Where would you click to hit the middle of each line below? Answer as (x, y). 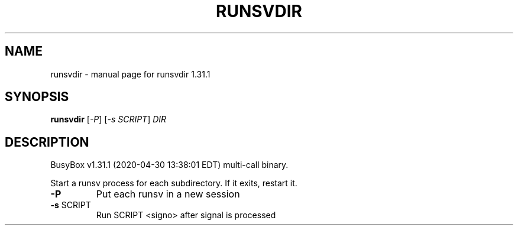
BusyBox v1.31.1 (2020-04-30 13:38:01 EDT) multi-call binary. (169, 165)
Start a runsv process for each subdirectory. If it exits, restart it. (174, 183)
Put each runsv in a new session (168, 194)
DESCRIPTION (47, 142)
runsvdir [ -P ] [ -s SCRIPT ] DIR (109, 119)
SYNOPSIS (37, 97)
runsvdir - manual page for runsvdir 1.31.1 (130, 74)
